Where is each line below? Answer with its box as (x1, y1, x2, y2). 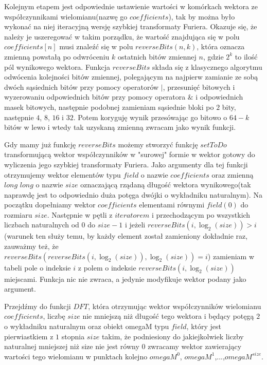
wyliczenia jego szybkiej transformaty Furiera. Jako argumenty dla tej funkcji (4, 159, 248, 169)
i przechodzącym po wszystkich (152, 209, 251, 220)
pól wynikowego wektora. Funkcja (4, 61, 110, 72)
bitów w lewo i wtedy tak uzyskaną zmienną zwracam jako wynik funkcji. (4, 122, 236, 132)
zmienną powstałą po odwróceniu (4, 51, 110, 62)
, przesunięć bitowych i (163, 81, 235, 92)
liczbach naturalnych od (4, 219, 79, 230)
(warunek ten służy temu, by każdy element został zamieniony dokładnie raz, (4, 230, 248, 241)
